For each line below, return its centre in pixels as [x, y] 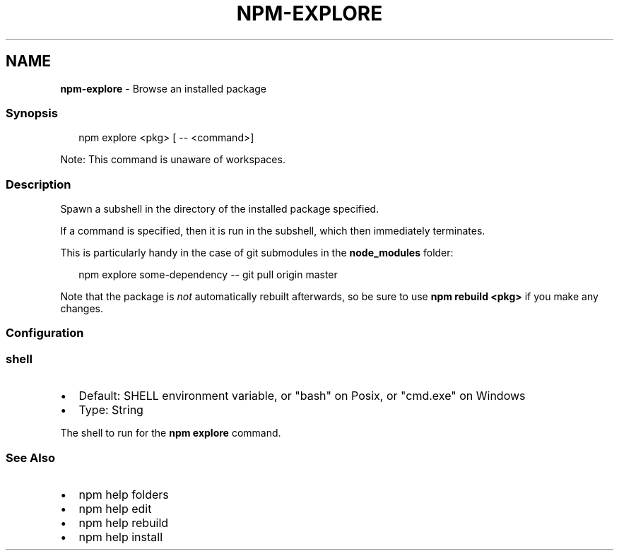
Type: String [111, 410]
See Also [30, 457]
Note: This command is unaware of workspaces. [173, 160]
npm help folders [124, 494]
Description [39, 184]
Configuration [45, 333]
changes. [82, 309]
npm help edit [115, 508]
